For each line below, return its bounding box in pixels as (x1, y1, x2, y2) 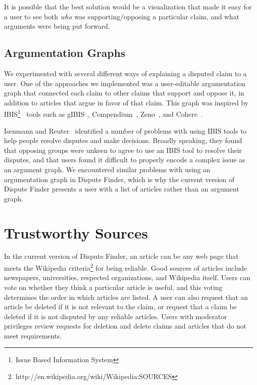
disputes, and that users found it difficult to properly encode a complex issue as (4, 154, 245, 165)
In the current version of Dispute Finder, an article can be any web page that (4, 251, 239, 261)
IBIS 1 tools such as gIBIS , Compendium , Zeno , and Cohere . (4, 107, 203, 119)
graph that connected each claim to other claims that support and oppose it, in (4, 88, 245, 98)
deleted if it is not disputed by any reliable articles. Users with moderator (4, 311, 227, 321)
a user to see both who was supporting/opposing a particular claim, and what (4, 11, 240, 21)
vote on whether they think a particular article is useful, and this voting (4, 282, 222, 292)
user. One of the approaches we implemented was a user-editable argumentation (4, 78, 246, 88)
